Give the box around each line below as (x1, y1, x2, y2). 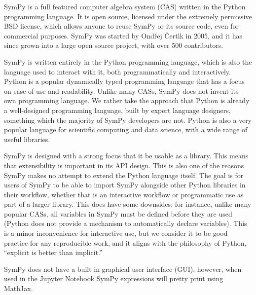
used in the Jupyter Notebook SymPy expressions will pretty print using (4, 273, 223, 284)
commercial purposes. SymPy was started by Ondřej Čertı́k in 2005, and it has (4, 30, 242, 40)
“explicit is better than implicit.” (4, 247, 103, 258)
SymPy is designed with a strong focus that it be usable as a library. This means (4, 150, 249, 161)
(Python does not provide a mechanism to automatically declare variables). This (4, 218, 247, 228)
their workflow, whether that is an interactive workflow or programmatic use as (4, 189, 244, 199)
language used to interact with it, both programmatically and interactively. (4, 66, 231, 76)
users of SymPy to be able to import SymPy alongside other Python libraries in (4, 180, 246, 190)
